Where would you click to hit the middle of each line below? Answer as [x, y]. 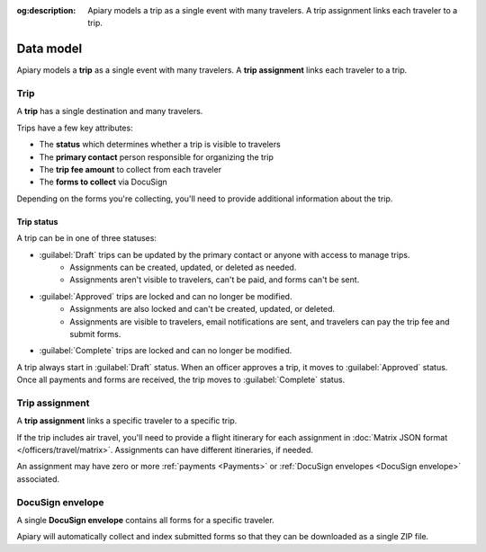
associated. [38, 479]
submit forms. [95, 334]
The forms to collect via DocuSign [103, 182]
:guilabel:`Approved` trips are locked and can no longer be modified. [166, 296]
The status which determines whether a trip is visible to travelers [160, 145]
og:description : [46, 10]
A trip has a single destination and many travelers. [110, 111]
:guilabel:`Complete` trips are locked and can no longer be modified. [166, 351]
